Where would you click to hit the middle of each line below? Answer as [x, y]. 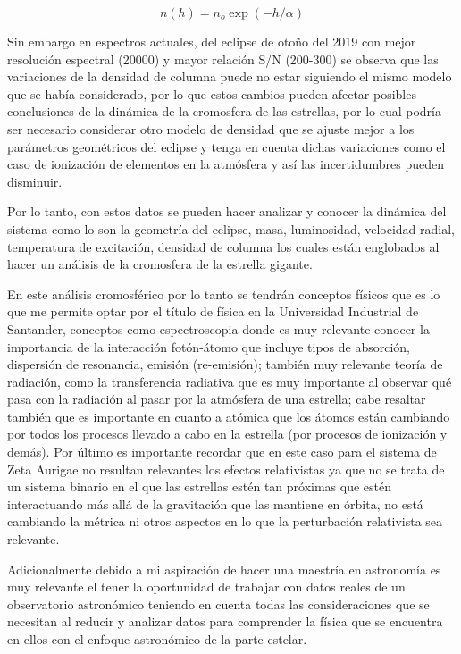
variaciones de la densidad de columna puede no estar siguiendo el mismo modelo [230, 76]
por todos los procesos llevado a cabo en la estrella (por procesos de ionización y [227, 434]
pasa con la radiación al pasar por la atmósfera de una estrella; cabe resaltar [217, 399]
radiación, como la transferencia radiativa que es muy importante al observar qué [230, 381]
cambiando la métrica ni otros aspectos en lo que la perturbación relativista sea [225, 521]
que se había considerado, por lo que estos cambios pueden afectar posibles [212, 93]
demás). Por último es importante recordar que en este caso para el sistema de [222, 452]
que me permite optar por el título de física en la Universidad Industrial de [213, 311]
